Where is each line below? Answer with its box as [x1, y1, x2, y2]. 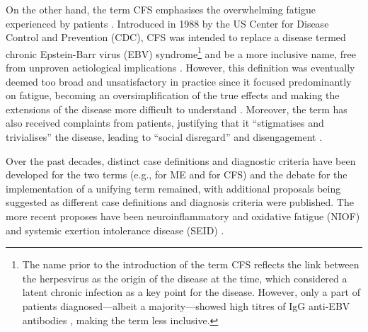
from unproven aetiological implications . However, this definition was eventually [6, 60, 355, 75]
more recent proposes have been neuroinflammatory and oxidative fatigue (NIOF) [6, 208, 360, 223]
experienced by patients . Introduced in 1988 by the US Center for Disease [6, 16, 329, 30]
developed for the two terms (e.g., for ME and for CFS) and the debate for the [6, 167, 347, 182]
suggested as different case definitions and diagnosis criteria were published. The [6, 195, 354, 210]
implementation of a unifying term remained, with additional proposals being [6, 181, 341, 195]
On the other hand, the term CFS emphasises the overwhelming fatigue [6, 2, 316, 16]
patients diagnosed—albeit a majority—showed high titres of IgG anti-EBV [22, 298, 350, 313]
